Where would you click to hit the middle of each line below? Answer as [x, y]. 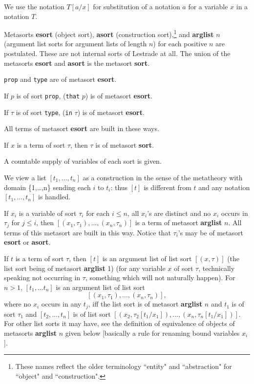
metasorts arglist [31, 333]
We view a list [25, 177]
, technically [217, 268]
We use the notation [34, 6]
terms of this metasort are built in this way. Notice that [87, 232]
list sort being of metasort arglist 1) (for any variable [85, 268]
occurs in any [61, 304]
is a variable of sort [48, 213]
